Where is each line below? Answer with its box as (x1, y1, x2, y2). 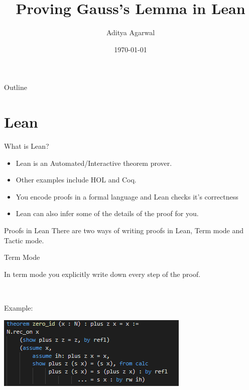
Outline (4, 82, 27, 92)
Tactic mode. (4, 235, 44, 245)
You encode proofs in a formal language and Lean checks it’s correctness (16, 191, 238, 202)
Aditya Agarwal (106, 27, 155, 38)
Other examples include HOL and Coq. (16, 174, 137, 185)
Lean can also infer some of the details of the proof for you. (16, 208, 199, 219)
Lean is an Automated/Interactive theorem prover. (16, 157, 172, 168)
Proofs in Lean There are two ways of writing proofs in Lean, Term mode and (4, 225, 244, 235)
